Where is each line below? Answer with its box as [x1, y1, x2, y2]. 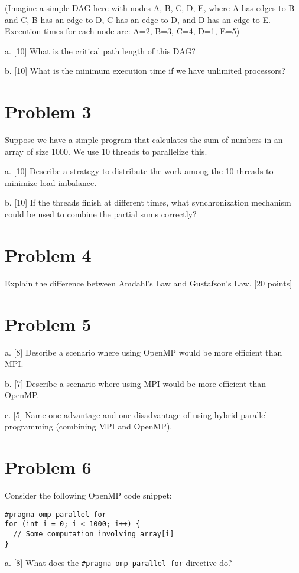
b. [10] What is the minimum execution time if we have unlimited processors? [5, 64, 285, 77]
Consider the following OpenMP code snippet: [5, 489, 172, 502]
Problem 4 [5, 242, 92, 266]
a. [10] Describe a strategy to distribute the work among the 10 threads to [5, 165, 274, 177]
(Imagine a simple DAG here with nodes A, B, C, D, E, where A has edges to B [5, 2, 295, 14]
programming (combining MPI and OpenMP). [5, 420, 173, 432]
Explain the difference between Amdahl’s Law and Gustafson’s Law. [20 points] [5, 276, 292, 289]
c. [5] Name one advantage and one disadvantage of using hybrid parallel [5, 408, 268, 421]
